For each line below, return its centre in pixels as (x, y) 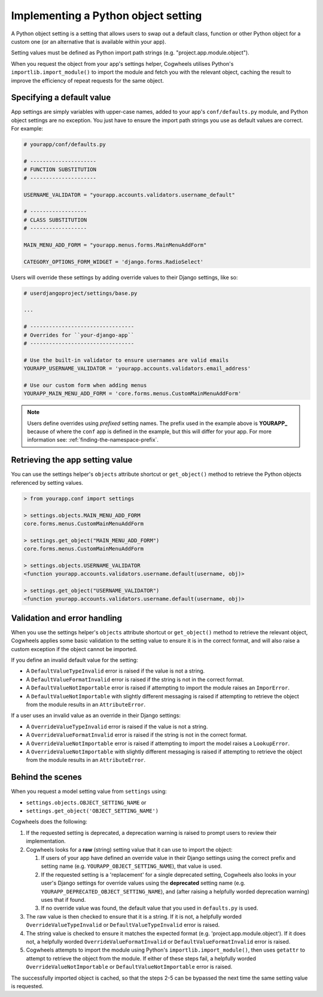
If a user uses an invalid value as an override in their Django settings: (96, 716)
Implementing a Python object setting (106, 16)
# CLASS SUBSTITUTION (55, 220)
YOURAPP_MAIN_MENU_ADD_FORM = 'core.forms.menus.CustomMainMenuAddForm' (132, 394)
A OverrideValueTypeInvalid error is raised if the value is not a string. (117, 727)
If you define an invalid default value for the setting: (74, 660)
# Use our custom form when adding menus (85, 385)
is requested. (27, 986)
